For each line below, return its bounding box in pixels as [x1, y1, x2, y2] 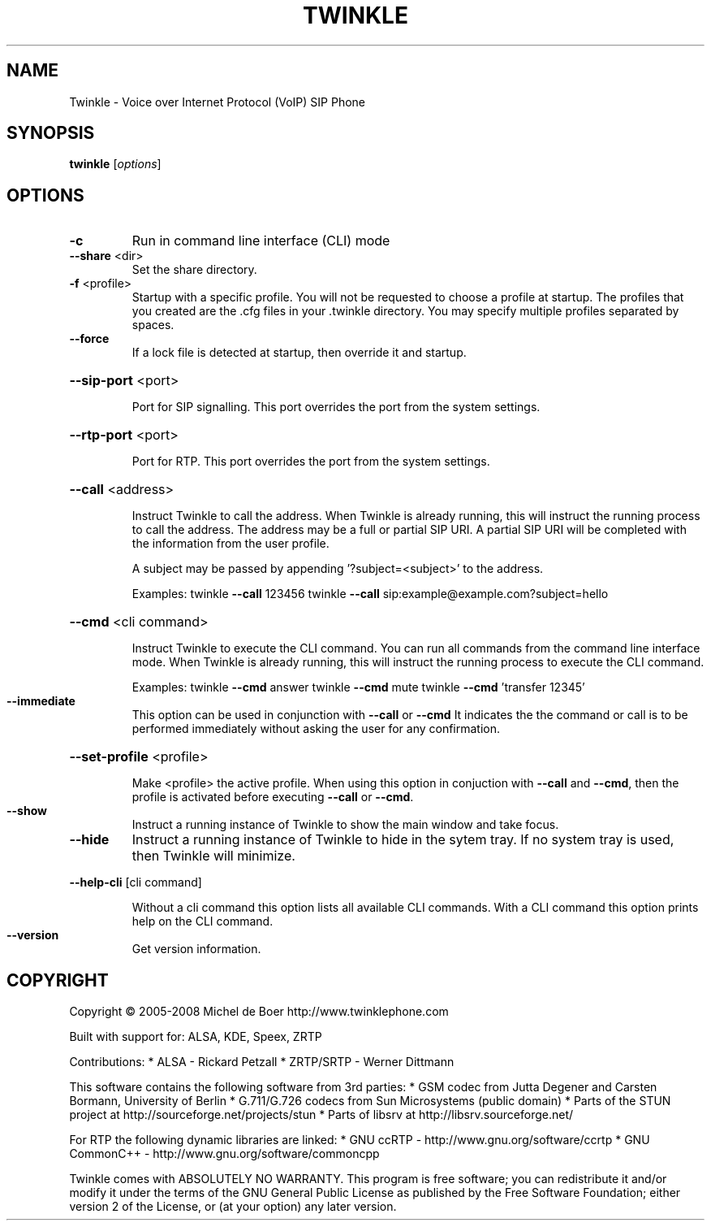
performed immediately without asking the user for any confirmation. [131, 722, 501, 736]
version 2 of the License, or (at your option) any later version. [69, 1199, 397, 1214]
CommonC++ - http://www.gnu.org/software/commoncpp [69, 1147, 380, 1161]
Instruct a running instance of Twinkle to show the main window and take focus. [131, 817, 559, 832]
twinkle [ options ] [69, 157, 162, 171]
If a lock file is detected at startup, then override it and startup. [131, 345, 467, 360]
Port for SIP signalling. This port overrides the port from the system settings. [131, 400, 541, 414]
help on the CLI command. [131, 914, 274, 929]
